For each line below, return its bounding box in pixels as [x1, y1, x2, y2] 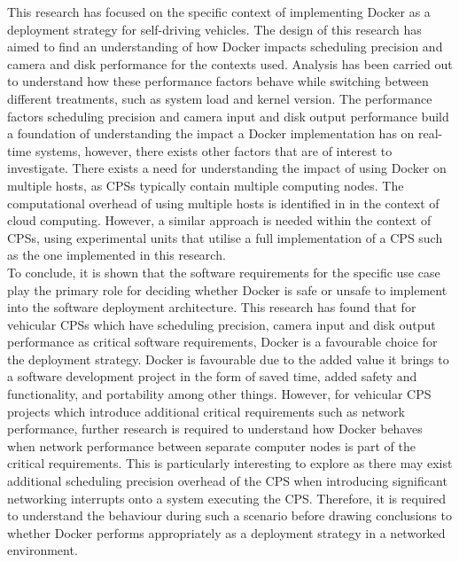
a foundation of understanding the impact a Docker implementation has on [7, 124, 415, 143]
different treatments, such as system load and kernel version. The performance [7, 89, 432, 107]
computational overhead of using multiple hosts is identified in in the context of [7, 193, 440, 212]
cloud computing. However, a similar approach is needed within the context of [7, 211, 432, 230]
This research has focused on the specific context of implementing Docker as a [7, 3, 431, 20]
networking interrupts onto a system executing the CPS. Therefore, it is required [7, 488, 447, 507]
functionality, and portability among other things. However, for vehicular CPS [7, 385, 432, 403]
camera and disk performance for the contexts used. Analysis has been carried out [7, 54, 453, 73]
